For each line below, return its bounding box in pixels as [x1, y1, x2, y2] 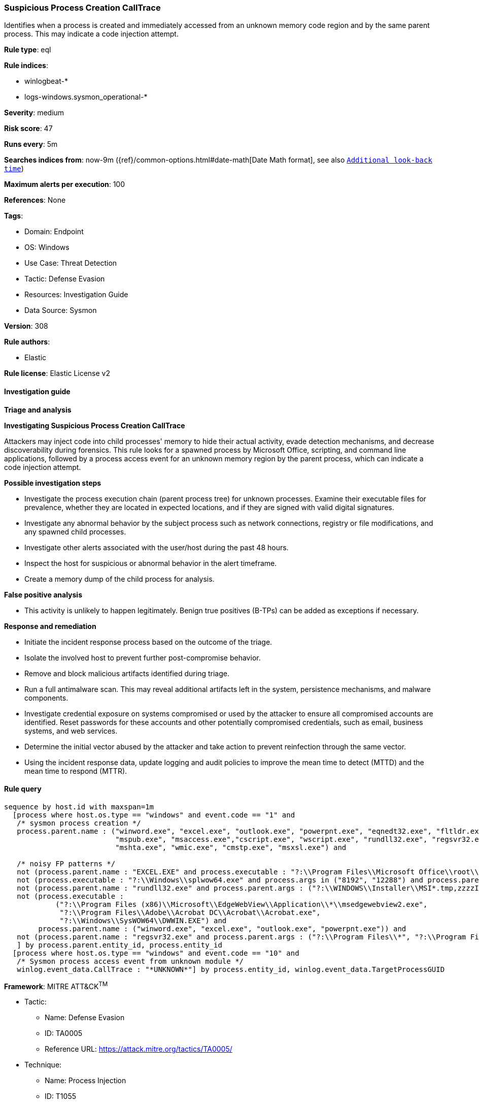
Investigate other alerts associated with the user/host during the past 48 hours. [24, 543, 289, 552]
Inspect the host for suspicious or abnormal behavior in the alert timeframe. [24, 558, 277, 568]
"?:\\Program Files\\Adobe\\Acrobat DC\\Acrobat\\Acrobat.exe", [59, 908, 321, 917]
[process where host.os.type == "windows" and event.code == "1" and [12, 810, 295, 819]
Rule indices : [4, 61, 48, 70]
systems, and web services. [24, 726, 118, 735]
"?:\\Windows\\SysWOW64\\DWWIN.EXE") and [59, 916, 227, 925]
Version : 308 [4, 322, 48, 331]
